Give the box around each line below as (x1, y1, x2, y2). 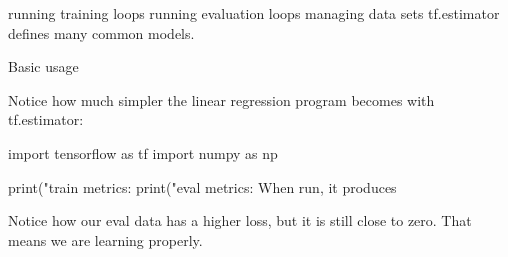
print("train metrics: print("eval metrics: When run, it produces (8, 176, 397, 197)
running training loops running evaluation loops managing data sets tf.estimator (8, 3, 500, 23)
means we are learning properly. (8, 229, 203, 250)
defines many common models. (8, 22, 195, 43)
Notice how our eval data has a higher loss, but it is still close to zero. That (8, 210, 472, 231)
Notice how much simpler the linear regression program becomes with (8, 89, 435, 110)
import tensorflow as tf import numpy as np (8, 142, 278, 163)
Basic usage (8, 56, 79, 77)
